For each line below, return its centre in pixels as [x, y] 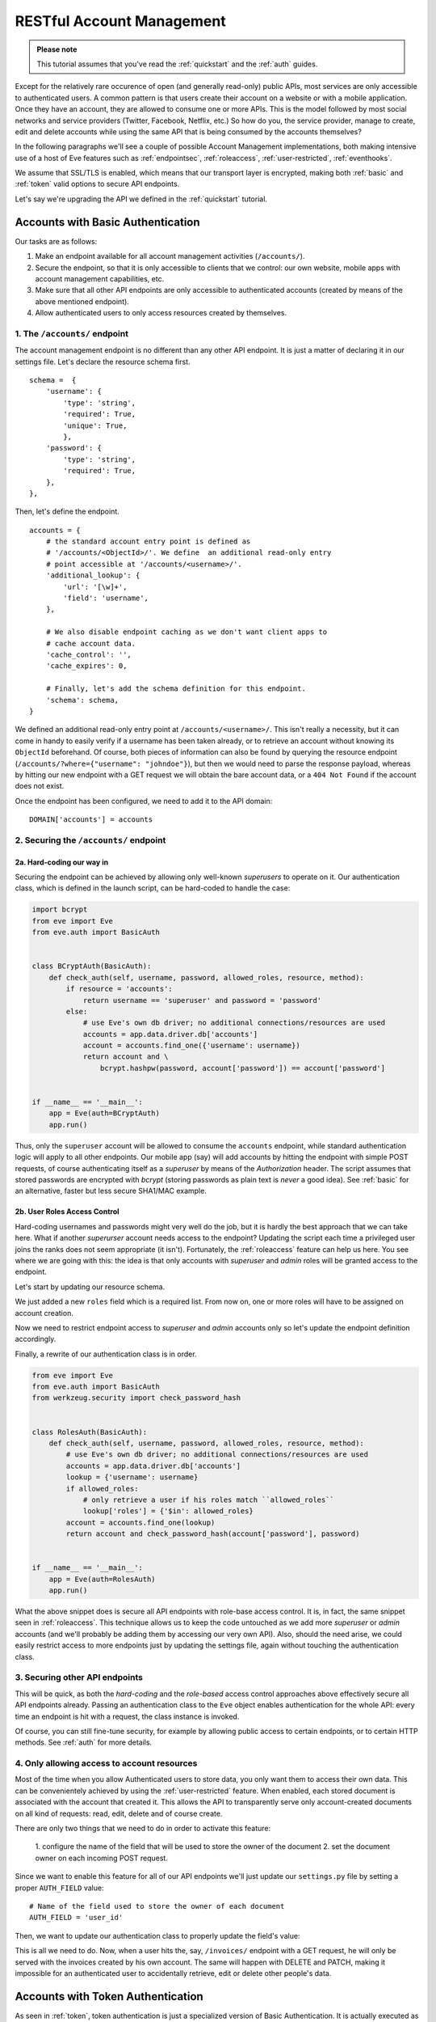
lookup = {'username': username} [132, 1477]
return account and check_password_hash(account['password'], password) [213, 1534]
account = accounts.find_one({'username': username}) [191, 1046]
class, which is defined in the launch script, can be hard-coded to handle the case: [153, 888]
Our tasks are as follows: [56, 241]
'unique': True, [95, 425]
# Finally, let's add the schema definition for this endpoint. [176, 689]
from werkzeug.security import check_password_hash [136, 1398]
